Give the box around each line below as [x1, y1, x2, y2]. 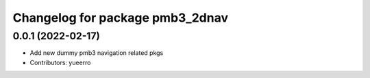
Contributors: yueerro [29, 58, 91, 66]
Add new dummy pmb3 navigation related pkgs [29, 49, 164, 57]
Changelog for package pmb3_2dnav [12, 10, 229, 25]
